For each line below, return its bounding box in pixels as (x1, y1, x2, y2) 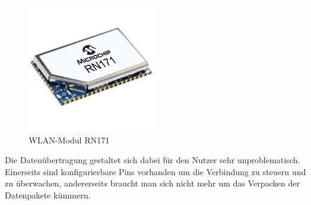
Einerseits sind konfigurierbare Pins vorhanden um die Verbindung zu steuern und (5, 165, 306, 178)
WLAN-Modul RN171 (29, 133, 109, 146)
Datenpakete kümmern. (5, 188, 91, 201)
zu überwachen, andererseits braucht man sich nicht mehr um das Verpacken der (5, 177, 300, 189)
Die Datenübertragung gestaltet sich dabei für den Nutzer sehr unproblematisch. (5, 154, 300, 166)
